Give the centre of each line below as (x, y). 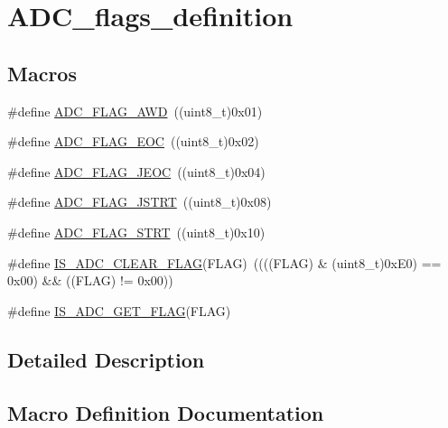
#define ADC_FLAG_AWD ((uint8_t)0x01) (135, 111)
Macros (42, 73)
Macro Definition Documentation (166, 412)
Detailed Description (106, 359)
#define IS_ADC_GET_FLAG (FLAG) (119, 310)
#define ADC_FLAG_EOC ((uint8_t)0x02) (133, 141)
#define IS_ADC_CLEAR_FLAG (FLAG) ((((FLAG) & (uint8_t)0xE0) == (224, 262)
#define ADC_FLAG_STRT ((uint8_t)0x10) (136, 232)
